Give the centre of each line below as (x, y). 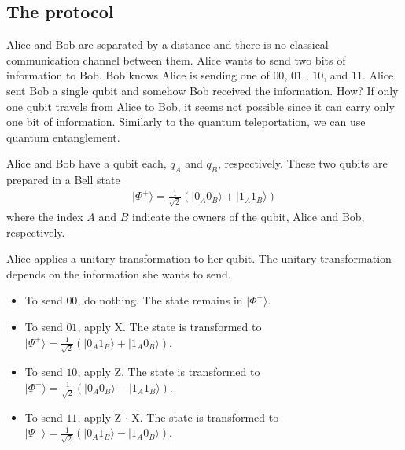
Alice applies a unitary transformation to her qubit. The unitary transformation (199, 258)
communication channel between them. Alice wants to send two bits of (176, 59)
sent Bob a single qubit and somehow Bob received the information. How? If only (202, 90)
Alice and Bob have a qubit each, (87, 163)
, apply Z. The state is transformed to (169, 372)
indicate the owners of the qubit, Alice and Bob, (249, 216)
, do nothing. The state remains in (160, 300)
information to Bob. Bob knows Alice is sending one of (138, 75)
